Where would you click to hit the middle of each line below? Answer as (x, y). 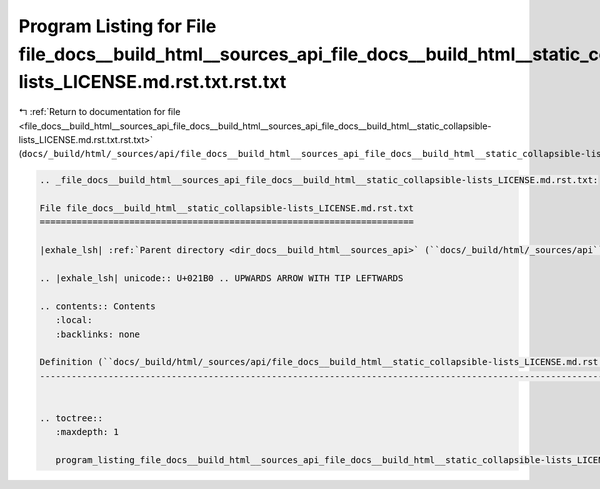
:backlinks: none (97, 334)
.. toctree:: (71, 418)
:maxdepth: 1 (87, 432)
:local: (74, 320)
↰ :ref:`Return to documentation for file (99, 112)
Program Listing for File (117, 26)
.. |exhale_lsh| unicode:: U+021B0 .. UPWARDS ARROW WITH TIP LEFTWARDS (221, 278)
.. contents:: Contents (98, 306)
